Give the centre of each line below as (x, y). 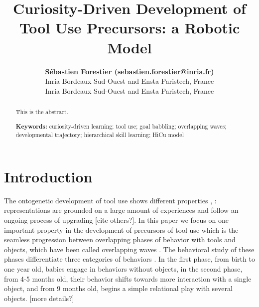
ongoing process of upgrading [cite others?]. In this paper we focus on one (116, 220)
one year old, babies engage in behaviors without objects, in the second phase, (123, 269)
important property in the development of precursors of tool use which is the (121, 230)
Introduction (48, 176)
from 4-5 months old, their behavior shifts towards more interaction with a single (128, 278)
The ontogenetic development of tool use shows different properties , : (110, 200)
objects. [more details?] (39, 298)
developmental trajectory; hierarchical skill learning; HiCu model (100, 135)
